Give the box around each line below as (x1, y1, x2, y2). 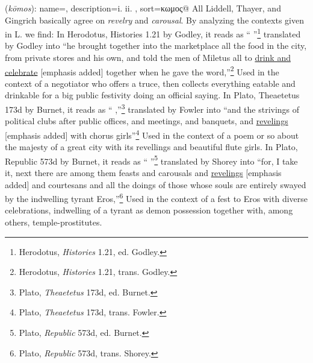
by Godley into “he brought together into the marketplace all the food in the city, (5, 39, 307, 52)
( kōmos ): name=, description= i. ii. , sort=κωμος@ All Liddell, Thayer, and (5, 2, 281, 14)
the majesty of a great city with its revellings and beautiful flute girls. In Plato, (5, 140, 298, 153)
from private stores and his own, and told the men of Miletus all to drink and (5, 51, 291, 64)
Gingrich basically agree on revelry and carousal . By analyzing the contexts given (5, 13, 304, 26)
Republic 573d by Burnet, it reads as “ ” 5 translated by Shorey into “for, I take (5, 153, 298, 167)
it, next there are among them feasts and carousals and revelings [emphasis (5, 166, 282, 178)
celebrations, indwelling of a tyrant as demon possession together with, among (5, 204, 293, 216)
